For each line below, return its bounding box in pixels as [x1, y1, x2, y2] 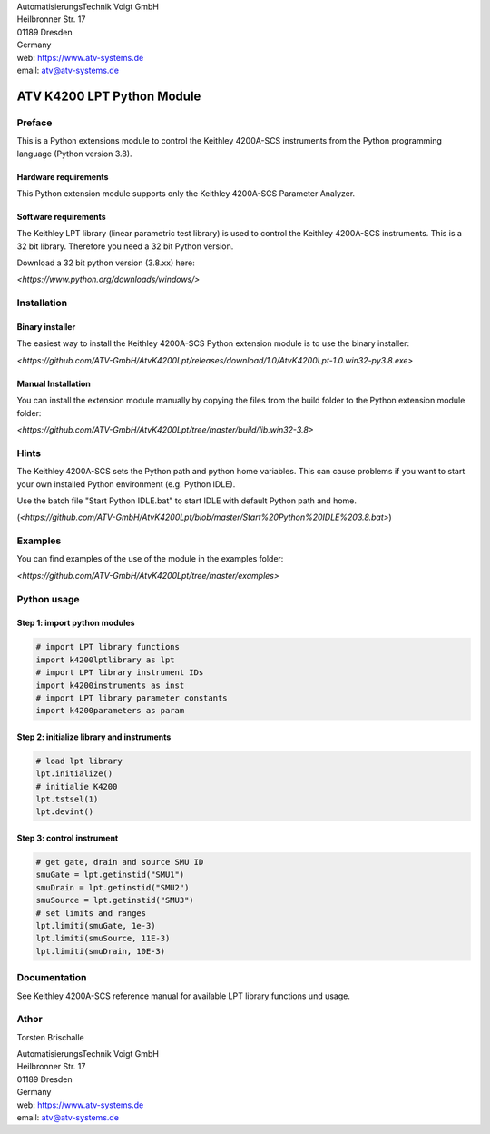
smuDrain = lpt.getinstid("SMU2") [35, 882, 190, 892]
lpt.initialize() [35, 769, 113, 779]
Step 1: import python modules [16, 618, 135, 629]
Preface [16, 116, 53, 129]
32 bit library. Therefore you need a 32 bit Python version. [16, 241, 234, 252]
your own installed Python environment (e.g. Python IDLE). [16, 478, 236, 490]
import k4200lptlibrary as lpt [35, 654, 176, 665]
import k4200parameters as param [35, 705, 185, 716]
